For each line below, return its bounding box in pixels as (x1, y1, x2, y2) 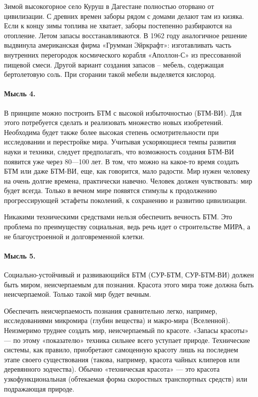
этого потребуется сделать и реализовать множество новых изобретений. (4, 117, 223, 128)
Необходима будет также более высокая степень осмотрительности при (4, 127, 219, 137)
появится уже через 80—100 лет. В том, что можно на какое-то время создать (4, 156, 239, 166)
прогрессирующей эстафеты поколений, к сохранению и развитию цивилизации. (4, 195, 247, 205)
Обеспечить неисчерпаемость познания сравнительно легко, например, (4, 305, 217, 316)
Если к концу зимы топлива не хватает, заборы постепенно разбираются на (4, 20, 232, 31)
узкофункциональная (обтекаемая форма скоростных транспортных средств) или (4, 374, 248, 384)
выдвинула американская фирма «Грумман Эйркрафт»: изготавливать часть (4, 40, 232, 50)
